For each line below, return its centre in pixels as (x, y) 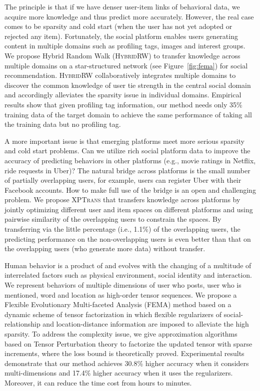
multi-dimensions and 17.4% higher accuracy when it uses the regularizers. (119, 373)
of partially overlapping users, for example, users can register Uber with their (123, 180)
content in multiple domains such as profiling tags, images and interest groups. (125, 46)
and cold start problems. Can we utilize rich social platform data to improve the (127, 151)
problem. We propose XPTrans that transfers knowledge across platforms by (122, 199)
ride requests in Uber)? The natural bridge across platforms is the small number (127, 170)
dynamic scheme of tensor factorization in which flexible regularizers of (113, 314)
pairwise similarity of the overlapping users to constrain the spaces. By (113, 219)
